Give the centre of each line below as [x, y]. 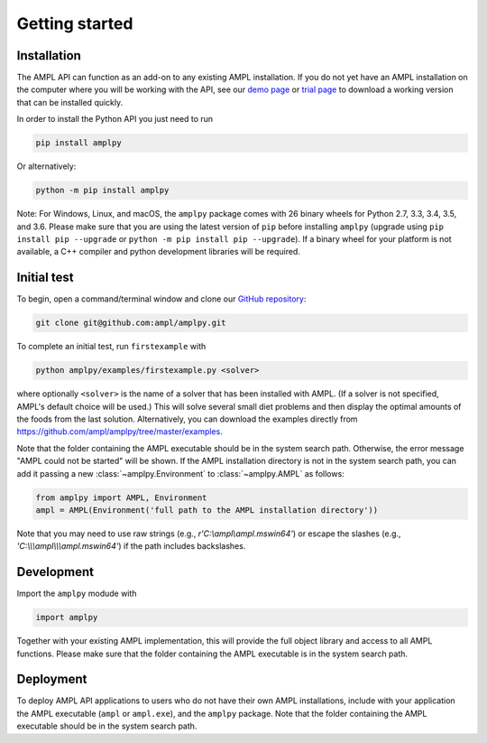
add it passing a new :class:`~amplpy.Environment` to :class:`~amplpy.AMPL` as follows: [180, 473]
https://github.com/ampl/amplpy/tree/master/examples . [119, 432]
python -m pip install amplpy [102, 190]
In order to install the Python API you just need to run [115, 119]
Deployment [52, 679]
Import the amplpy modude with [77, 594]
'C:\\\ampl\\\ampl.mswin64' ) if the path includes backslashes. [131, 546]
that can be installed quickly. [70, 102]
